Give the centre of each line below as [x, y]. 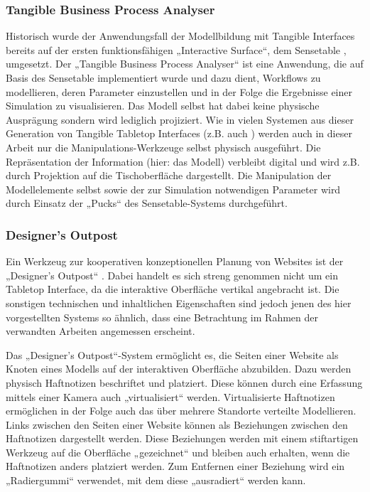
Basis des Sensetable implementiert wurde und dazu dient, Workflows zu [163, 77]
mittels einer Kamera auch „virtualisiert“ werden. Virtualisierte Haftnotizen [170, 396]
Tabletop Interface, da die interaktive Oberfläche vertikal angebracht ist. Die [173, 289]
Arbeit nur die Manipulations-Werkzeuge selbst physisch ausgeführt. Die [163, 147]
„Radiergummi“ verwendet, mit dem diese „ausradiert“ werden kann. [156, 480]
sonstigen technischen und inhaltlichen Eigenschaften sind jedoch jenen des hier [179, 303]
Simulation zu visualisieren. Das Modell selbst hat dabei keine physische [163, 106]
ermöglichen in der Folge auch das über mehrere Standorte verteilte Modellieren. [181, 411]
